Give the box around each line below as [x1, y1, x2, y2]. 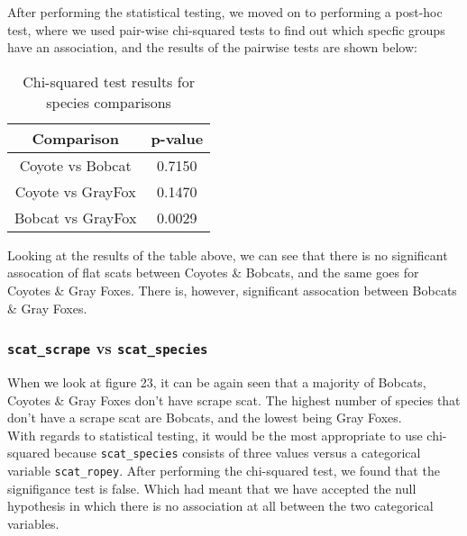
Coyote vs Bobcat [19, 154, 132, 176]
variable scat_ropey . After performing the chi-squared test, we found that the [7, 460, 440, 479]
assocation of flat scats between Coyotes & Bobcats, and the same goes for [7, 263, 419, 282]
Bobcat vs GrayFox [14, 206, 137, 228]
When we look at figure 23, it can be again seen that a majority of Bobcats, [7, 372, 426, 391]
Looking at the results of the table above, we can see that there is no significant [7, 245, 448, 264]
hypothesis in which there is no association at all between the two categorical [7, 496, 434, 515]
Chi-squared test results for [23, 70, 195, 92]
